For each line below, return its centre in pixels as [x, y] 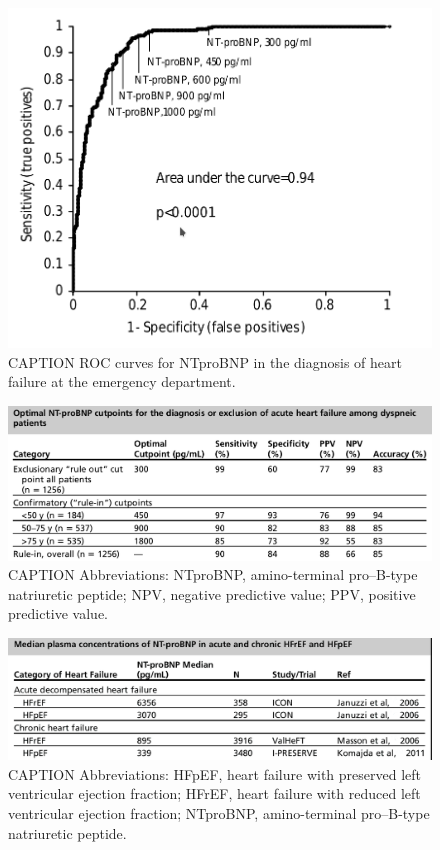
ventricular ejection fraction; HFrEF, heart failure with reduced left [214, 793]
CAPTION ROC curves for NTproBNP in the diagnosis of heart [205, 361]
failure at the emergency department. [122, 381]
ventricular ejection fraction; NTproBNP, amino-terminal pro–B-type [219, 812]
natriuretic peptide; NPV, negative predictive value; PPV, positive [212, 593]
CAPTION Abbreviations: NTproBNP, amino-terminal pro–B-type [213, 574]
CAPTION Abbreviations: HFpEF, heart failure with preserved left [215, 773]
